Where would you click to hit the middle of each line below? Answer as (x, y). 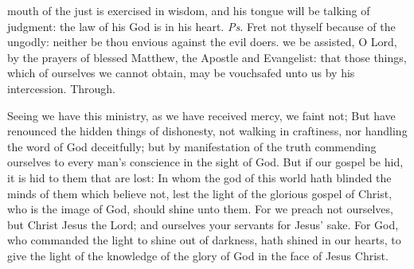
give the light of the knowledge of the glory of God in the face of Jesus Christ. (198, 255)
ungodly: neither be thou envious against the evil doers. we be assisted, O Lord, (202, 42)
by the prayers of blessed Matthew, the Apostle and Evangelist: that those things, (207, 57)
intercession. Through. (61, 88)
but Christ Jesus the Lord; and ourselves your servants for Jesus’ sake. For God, (203, 224)
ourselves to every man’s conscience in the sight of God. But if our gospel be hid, (205, 162)
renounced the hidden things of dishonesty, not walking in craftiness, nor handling (207, 131)
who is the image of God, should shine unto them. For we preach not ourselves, (200, 209)
